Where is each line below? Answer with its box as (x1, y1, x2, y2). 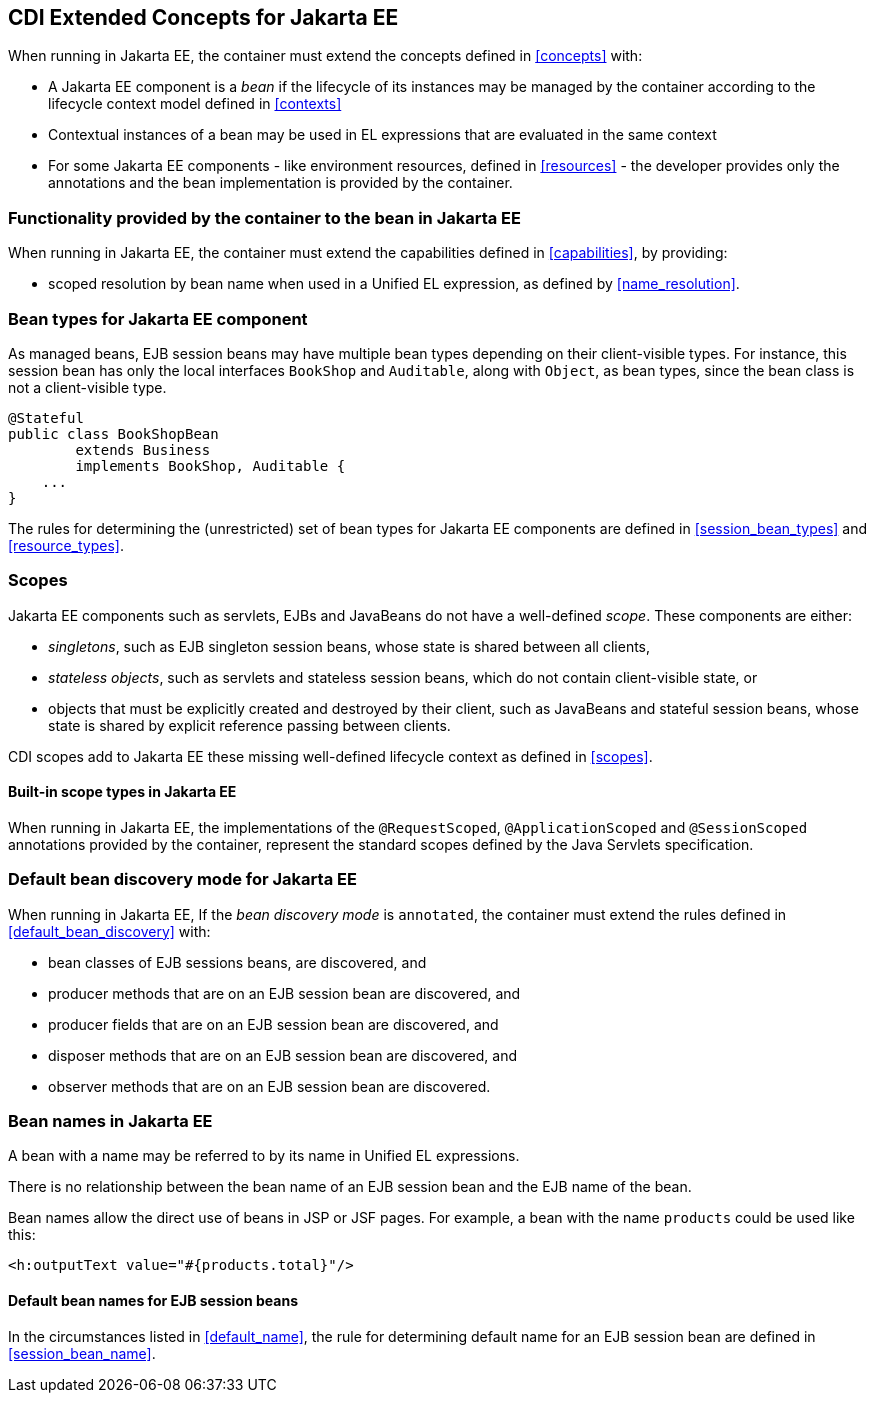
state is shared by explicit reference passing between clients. (48, 716, 451, 734)
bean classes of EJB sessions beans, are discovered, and (48, 953, 427, 971)
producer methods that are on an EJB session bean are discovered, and (48, 984, 521, 1002)
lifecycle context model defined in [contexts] (48, 95, 342, 113)
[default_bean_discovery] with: (8, 922, 211, 940)
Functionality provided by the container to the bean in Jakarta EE (8, 207, 521, 228)
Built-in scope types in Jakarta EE (8, 783, 237, 801)
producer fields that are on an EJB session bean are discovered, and (48, 1015, 499, 1033)
